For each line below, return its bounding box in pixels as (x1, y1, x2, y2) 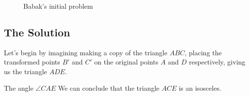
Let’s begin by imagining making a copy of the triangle (4, 47, 167, 57)
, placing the (184, 47, 222, 57)
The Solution (4, 24, 70, 39)
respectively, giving (189, 57, 246, 67)
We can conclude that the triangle (58, 82, 160, 93)
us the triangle (4, 66, 47, 76)
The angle (4, 82, 33, 93)
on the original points (94, 57, 158, 67)
